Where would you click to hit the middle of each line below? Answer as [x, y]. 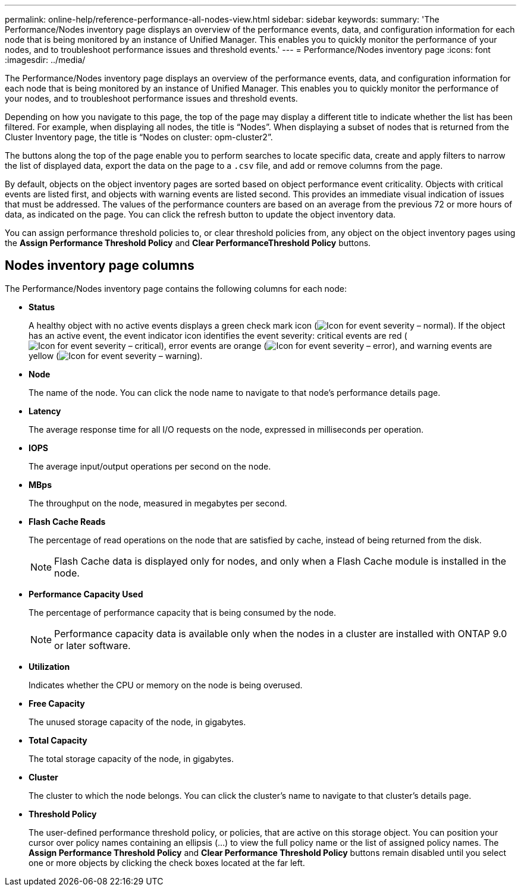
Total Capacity [58, 740]
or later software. [92, 645]
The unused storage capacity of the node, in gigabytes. [137, 722]
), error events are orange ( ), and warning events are [327, 345]
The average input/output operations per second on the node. [150, 466]
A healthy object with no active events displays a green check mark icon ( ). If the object [267, 325]
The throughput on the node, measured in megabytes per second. [158, 503]
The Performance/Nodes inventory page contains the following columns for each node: [176, 288]
